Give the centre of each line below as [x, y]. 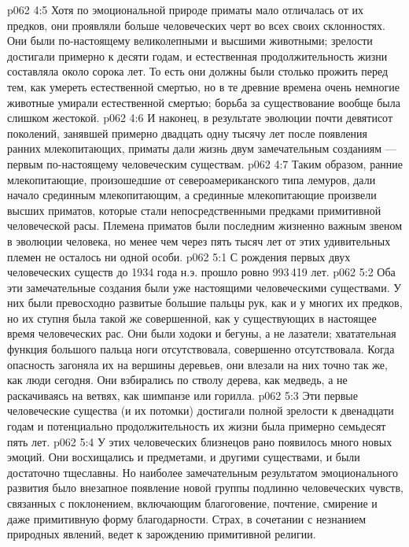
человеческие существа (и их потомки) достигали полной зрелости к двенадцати [201, 410]
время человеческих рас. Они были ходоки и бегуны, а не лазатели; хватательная [202, 333]
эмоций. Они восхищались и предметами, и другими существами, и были [184, 457]
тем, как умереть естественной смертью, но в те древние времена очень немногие [203, 86]
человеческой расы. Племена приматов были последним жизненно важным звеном [205, 225]
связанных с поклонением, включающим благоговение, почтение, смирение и [192, 503]
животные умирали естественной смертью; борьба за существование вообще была [204, 102]
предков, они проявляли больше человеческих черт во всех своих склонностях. [196, 25]
